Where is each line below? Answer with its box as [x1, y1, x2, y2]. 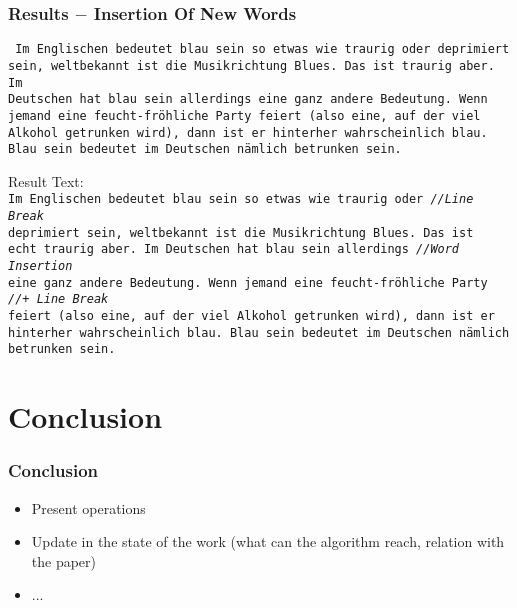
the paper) [31, 550, 97, 571]
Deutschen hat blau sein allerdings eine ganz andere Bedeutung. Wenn [8, 92, 488, 107]
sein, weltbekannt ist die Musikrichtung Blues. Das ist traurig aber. [8, 58, 495, 73]
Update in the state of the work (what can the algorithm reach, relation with [31, 531, 505, 552]
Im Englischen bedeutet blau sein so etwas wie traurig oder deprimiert [15, 42, 510, 57]
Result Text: [8, 170, 84, 191]
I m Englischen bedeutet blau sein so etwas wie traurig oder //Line [8, 192, 474, 207]
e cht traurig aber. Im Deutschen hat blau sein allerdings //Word [8, 242, 460, 257]
